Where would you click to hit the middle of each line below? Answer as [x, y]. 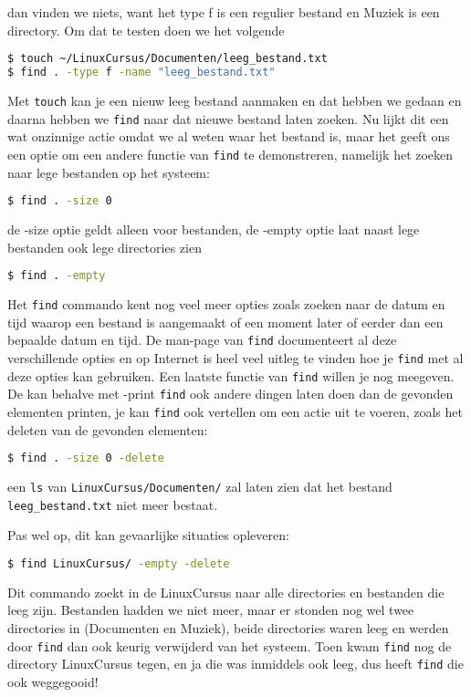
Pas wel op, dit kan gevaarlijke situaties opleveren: [148, 535]
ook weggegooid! [53, 681]
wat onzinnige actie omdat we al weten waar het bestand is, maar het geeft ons [229, 136]
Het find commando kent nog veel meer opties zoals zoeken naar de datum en [226, 304]
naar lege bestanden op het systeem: [109, 172]
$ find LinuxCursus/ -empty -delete [119, 563]
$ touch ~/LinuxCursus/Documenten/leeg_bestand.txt [167, 59]
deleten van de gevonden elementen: [108, 429]
